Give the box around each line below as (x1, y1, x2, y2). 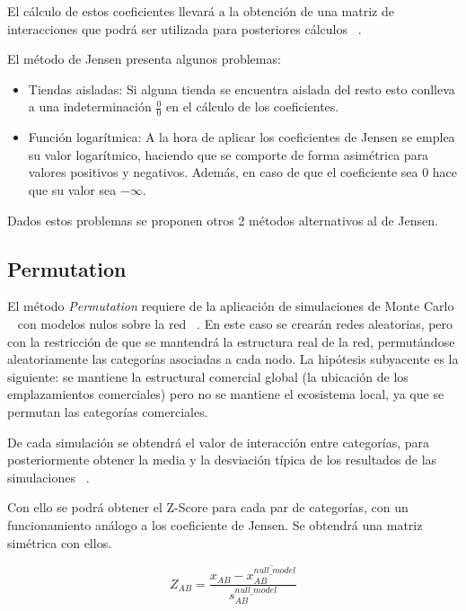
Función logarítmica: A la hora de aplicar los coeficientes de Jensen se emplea (28, 128, 455, 146)
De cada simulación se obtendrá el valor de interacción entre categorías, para (7, 432, 430, 451)
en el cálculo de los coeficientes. (165, 97, 339, 116)
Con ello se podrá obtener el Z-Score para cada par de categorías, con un (7, 498, 409, 517)
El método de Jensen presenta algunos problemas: (7, 49, 281, 68)
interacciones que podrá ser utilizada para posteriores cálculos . (7, 19, 362, 38)
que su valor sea (28, 180, 117, 199)
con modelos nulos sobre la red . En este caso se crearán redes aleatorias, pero (17, 314, 453, 332)
